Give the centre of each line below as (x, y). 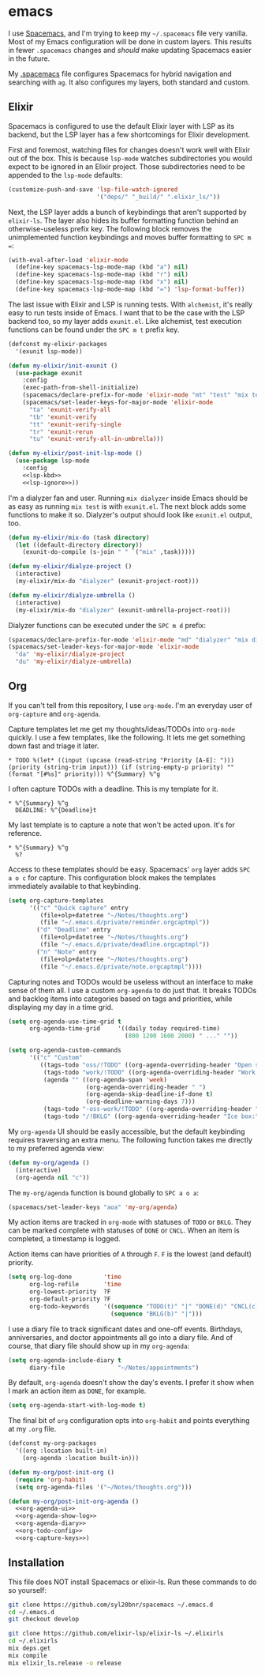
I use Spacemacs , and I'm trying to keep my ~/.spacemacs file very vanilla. (128, 33)
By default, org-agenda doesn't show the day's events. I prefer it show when (131, 1383)
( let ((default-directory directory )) (79, 545)
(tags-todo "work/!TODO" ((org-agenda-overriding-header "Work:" (153, 1072)
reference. (25, 833)
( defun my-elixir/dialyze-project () (70, 566)
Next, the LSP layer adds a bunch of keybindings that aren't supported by (127, 212)
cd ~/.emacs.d (32, 1612)
